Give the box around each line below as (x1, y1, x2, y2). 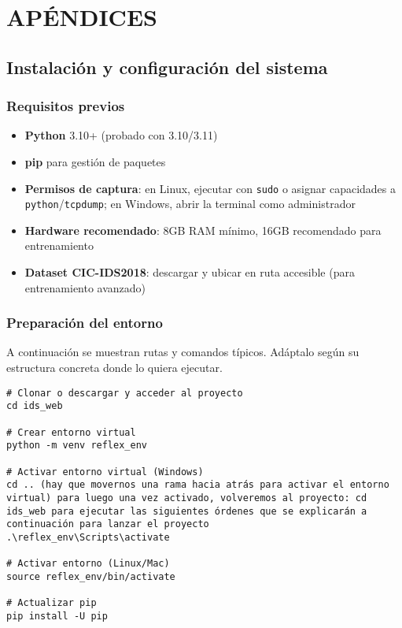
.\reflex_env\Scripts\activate (6, 531, 170, 543)
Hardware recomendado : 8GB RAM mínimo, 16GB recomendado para (24, 221, 382, 238)
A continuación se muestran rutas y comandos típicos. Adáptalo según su (6, 344, 360, 360)
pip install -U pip (6, 610, 108, 622)
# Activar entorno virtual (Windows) (6, 466, 204, 478)
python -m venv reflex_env (6, 440, 147, 451)
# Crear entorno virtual (6, 426, 136, 438)
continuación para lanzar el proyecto (6, 518, 209, 530)
